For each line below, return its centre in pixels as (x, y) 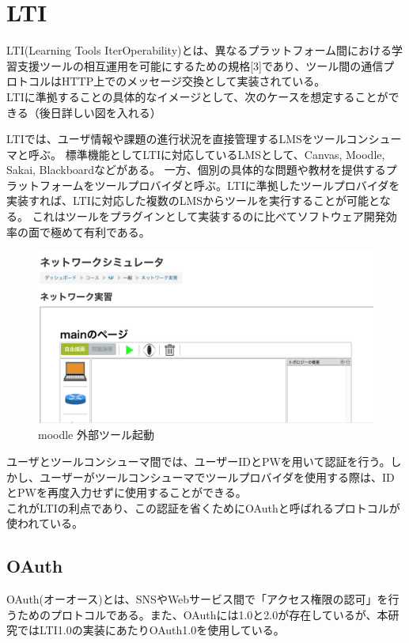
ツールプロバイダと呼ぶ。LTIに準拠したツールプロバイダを (247, 185)
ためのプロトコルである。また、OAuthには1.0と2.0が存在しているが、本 (203, 614)
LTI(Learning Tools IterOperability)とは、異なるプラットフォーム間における (199, 50)
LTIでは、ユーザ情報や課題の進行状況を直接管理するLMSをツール (176, 139)
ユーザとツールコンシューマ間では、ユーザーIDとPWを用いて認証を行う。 (199, 461)
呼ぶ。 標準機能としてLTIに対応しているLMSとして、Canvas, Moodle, (206, 154)
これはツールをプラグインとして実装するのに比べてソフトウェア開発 (209, 216)
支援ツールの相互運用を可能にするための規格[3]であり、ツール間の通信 (200, 65)
